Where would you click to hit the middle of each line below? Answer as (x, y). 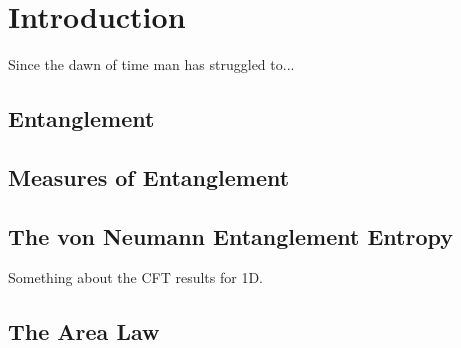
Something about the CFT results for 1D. (135, 277)
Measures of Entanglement (149, 176)
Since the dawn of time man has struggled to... (151, 64)
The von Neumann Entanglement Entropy (230, 235)
